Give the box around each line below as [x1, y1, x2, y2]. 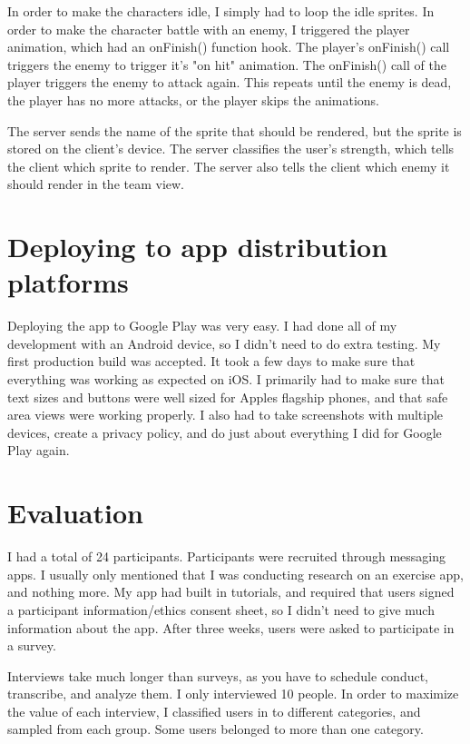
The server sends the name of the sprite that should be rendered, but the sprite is [7, 121, 462, 140]
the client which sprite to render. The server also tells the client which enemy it [7, 156, 450, 175]
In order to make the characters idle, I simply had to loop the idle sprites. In [7, 2, 435, 20]
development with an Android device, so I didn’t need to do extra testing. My [7, 333, 441, 352]
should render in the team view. [7, 174, 184, 193]
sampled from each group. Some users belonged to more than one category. [7, 719, 424, 739]
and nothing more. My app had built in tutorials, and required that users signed [7, 582, 455, 601]
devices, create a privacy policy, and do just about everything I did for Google [7, 422, 442, 441]
